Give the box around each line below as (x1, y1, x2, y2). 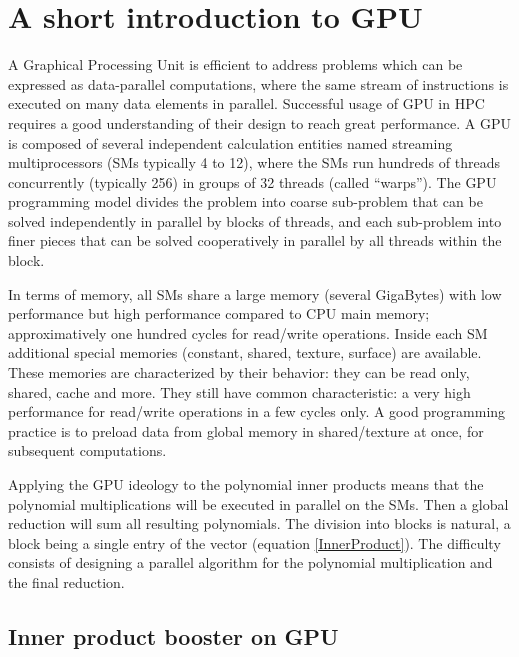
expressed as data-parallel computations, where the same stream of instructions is (8, 73, 509, 94)
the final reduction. (8, 571, 125, 592)
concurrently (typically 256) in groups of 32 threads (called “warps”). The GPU (8, 171, 497, 192)
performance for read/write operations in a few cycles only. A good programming (8, 401, 506, 422)
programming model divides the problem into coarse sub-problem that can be (8, 191, 483, 212)
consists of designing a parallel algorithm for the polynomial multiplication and (8, 552, 493, 573)
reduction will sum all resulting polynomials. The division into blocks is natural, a (8, 513, 511, 534)
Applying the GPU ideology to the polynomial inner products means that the (8, 474, 484, 494)
